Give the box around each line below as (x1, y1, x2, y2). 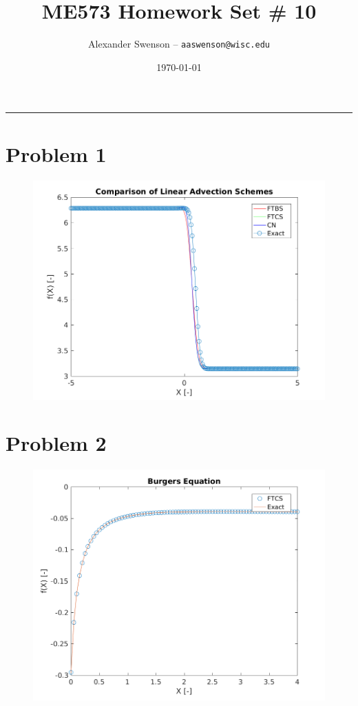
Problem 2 (6, 429, 107, 457)
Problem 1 (6, 139, 107, 168)
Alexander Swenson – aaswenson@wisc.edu (88, 37, 270, 51)
